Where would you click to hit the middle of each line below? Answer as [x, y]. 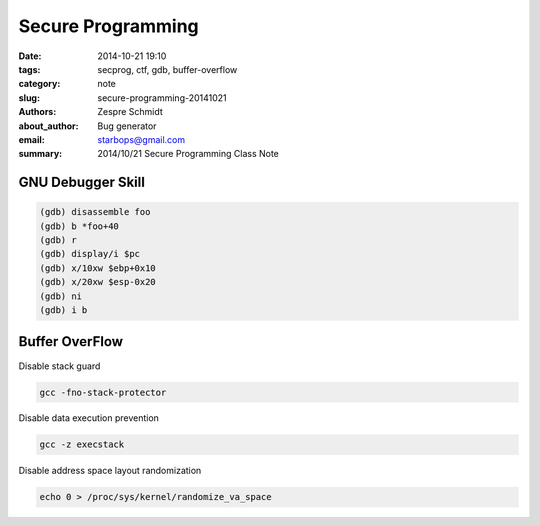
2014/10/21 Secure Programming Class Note [188, 154]
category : [39, 84]
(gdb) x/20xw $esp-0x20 [98, 282]
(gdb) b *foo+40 [79, 226]
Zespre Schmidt [130, 112]
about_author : [48, 126]
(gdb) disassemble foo [95, 212]
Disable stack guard [59, 366]
